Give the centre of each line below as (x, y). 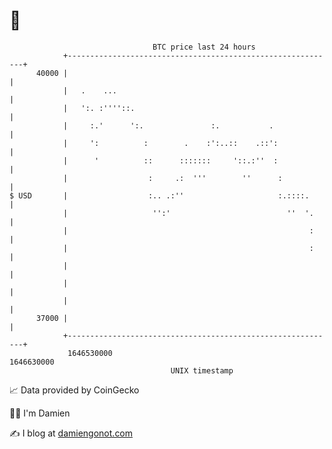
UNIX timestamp (202, 370)
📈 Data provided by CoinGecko (74, 390)
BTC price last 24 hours (204, 47)
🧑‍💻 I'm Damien (40, 413)
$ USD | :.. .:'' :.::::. (159, 195)
